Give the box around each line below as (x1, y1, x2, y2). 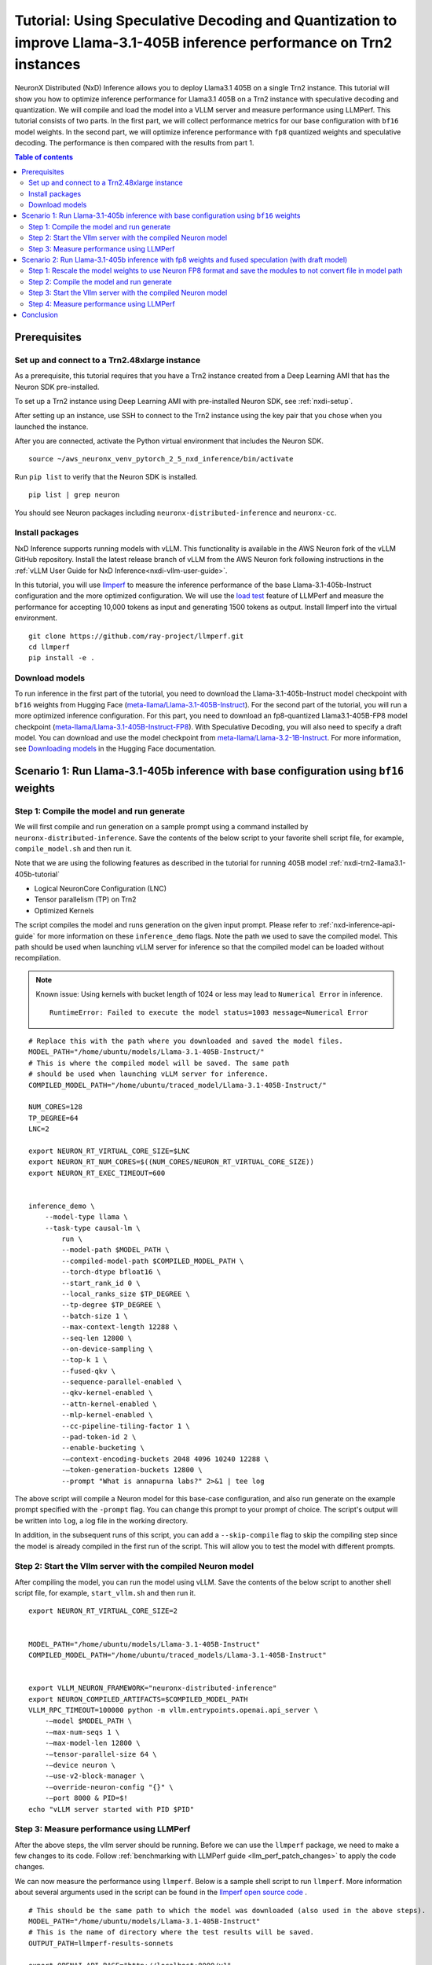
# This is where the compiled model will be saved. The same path (28, 1058, 290, 1067)
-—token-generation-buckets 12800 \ (61, 1466, 203, 1475)
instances (14, 56, 81, 74)
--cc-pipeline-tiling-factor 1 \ (61, 1421, 190, 1431)
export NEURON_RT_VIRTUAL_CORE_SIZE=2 (28, 1607, 178, 1615)
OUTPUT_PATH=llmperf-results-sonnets (28, 1938, 174, 1948)
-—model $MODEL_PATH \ (44, 1717, 133, 1725)
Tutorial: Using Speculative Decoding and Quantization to (14, 12, 397, 29)
